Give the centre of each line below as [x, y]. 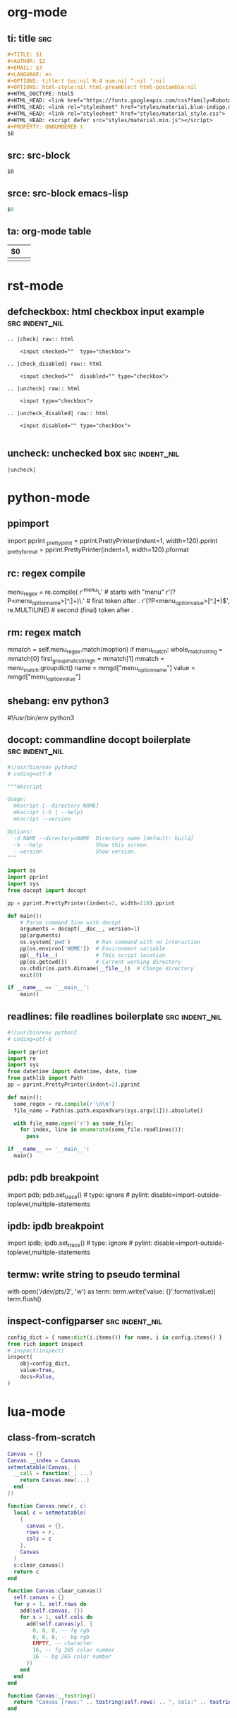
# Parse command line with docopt [71, 922]
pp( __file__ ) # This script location [93, 955]
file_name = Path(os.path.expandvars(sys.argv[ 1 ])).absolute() [108, 1110]
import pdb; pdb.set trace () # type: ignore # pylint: [78, 1195]
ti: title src [30, 38]
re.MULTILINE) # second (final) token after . [71, 610]
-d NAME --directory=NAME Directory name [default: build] [104, 838]
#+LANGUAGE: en [30, 74]
